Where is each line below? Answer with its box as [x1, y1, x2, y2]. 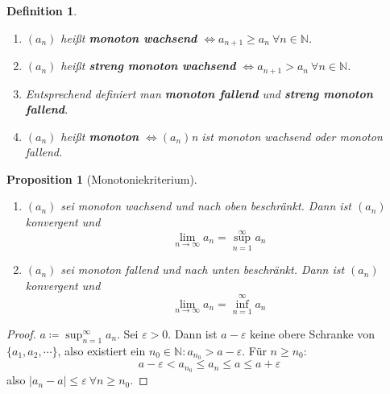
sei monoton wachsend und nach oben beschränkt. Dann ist [60, 197, 352, 214]
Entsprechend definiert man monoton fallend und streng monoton [25, 85, 373, 102]
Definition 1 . [6, 2, 77, 19]
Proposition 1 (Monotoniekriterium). [6, 170, 197, 187]
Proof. [6, 325, 36, 342]
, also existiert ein [57, 342, 146, 359]
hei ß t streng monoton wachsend [60, 57, 236, 74]
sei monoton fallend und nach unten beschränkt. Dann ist [60, 261, 345, 278]
